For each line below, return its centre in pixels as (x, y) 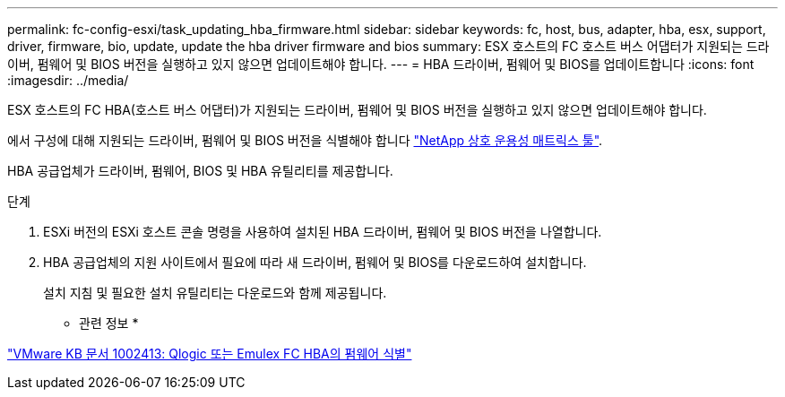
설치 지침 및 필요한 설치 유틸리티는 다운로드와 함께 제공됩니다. (215, 293)
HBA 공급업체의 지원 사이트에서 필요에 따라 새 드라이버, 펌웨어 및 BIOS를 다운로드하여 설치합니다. (315, 262)
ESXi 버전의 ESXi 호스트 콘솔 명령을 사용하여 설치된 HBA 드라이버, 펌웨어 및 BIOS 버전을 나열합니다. (323, 232)
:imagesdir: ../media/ (68, 80)
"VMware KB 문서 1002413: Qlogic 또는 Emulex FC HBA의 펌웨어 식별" (210, 354)
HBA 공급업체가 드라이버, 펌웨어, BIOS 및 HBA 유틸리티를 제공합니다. (200, 171)
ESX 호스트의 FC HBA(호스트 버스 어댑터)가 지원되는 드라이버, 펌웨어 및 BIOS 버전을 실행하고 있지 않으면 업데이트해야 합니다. (357, 110)
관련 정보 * (109, 323)
